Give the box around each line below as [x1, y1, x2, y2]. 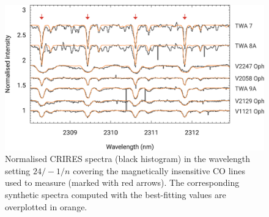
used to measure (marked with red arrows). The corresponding [5, 176, 240, 189]
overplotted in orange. [5, 200, 87, 213]
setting [5, 164, 31, 177]
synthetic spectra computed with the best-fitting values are [5, 188, 226, 201]
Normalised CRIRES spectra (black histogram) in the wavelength [5, 152, 251, 165]
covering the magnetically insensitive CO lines [73, 164, 245, 177]
